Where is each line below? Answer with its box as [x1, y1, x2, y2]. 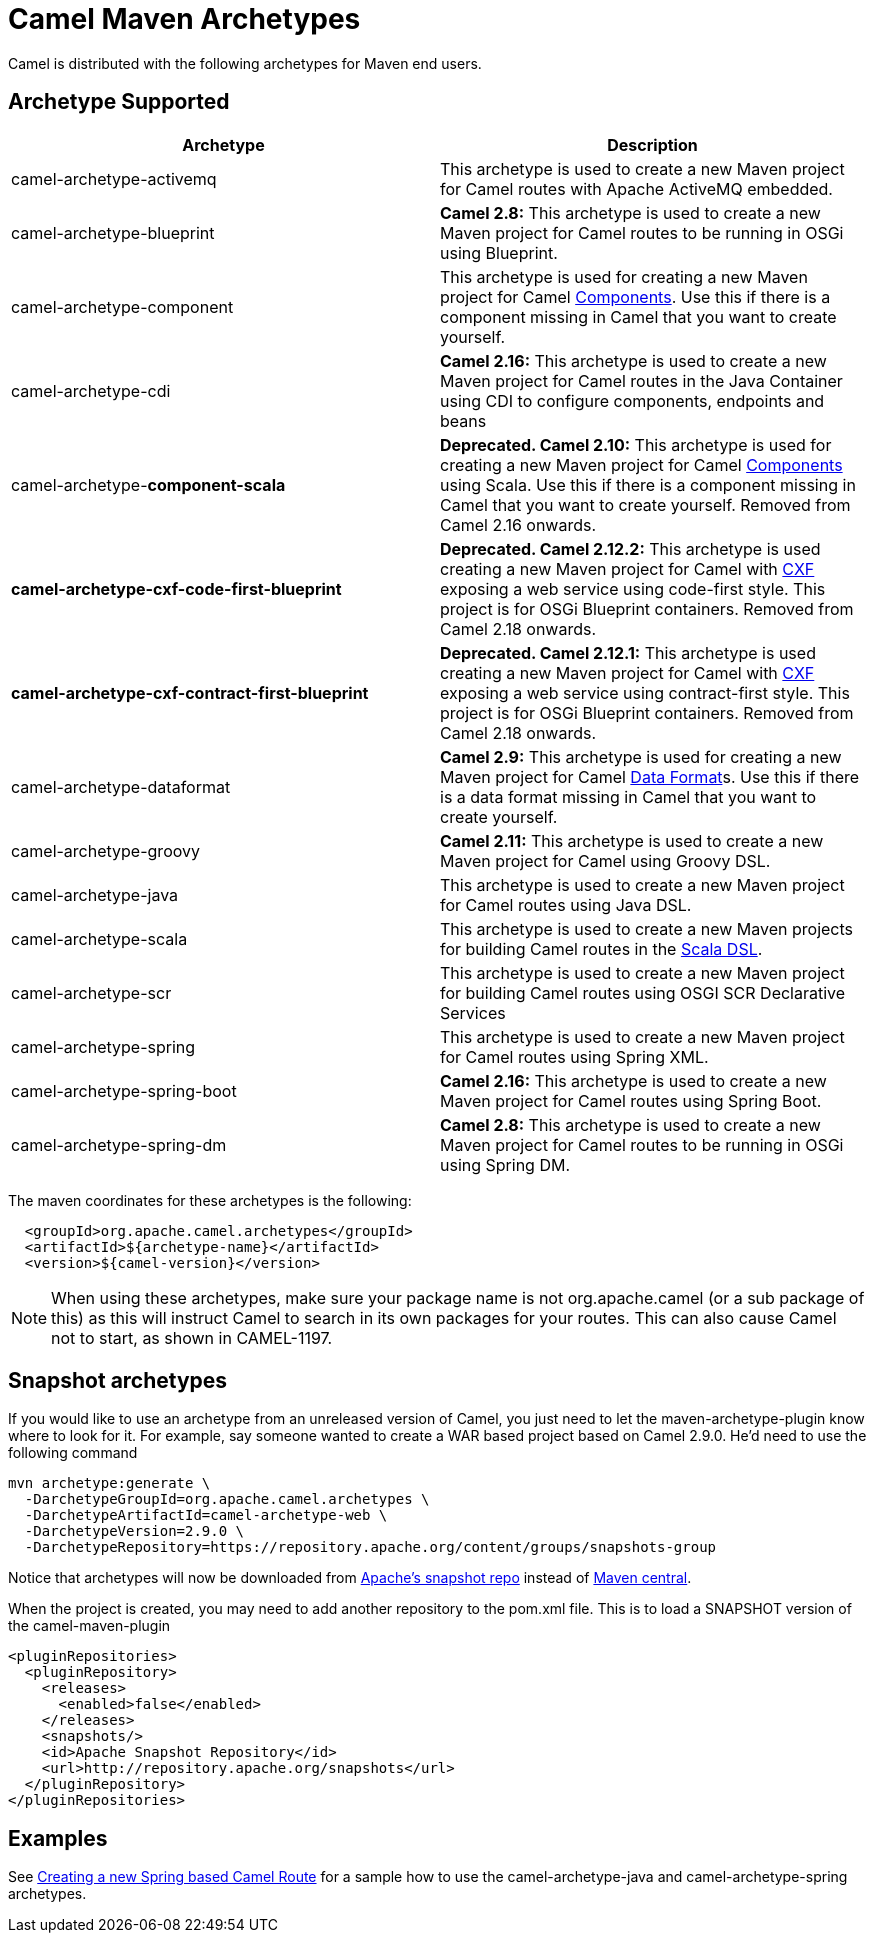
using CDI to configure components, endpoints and [440, 390, 825, 411]
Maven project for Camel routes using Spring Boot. [440, 1090, 822, 1111]
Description [607, 134, 698, 155]
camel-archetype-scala [11, 928, 188, 949]
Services [440, 1002, 506, 1023]
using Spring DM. [440, 1154, 571, 1175]
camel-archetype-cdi [11, 380, 171, 401]
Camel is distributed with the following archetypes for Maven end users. [8, 54, 482, 72]
